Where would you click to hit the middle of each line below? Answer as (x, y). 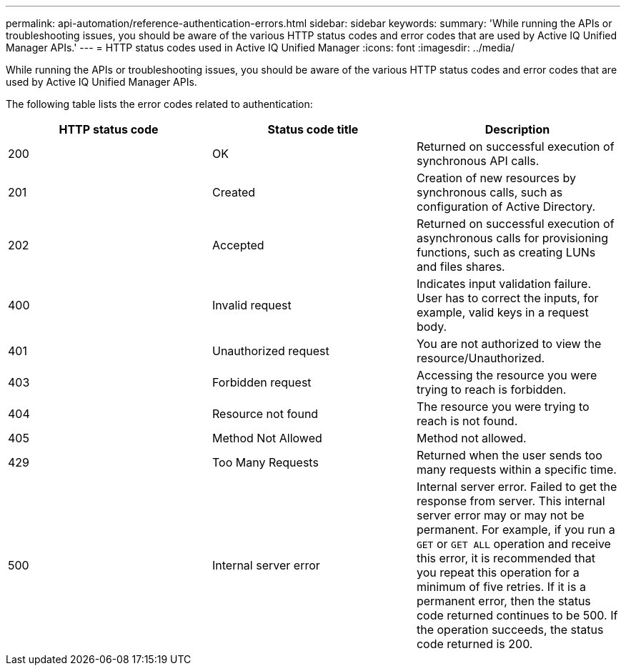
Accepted (238, 245)
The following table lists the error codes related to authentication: (159, 104)
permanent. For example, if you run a (516, 530)
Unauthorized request (270, 351)
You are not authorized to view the (509, 344)
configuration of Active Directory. (506, 207)
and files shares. (461, 267)
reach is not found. (467, 421)
